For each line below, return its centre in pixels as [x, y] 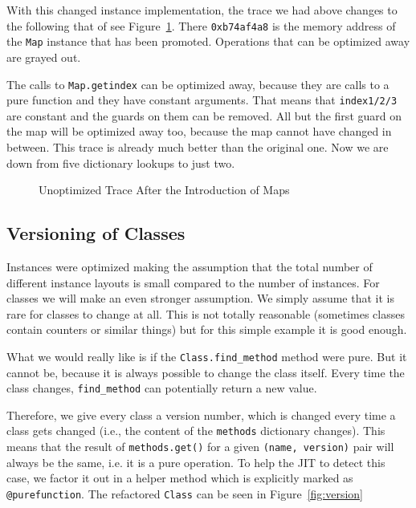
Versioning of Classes [96, 233]
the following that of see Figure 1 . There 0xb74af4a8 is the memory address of [201, 25]
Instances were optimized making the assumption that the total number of [190, 266]
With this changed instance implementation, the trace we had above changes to [202, 10]
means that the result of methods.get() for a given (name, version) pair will [200, 447]
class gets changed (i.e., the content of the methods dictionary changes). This [196, 431]
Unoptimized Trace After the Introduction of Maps [164, 190]
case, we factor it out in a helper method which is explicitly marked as [180, 478]
